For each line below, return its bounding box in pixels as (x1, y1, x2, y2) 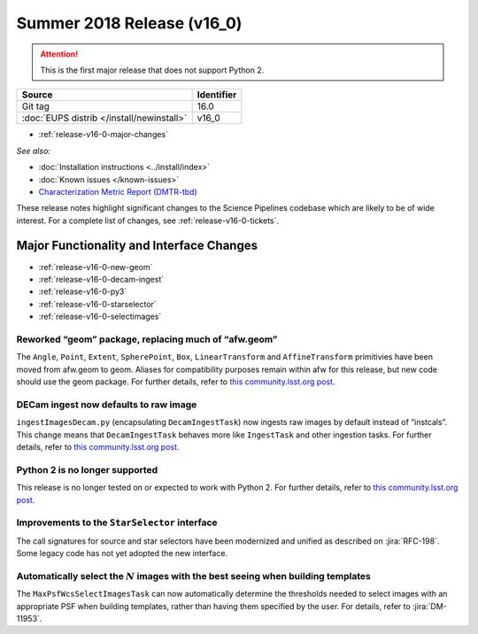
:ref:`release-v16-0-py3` (38, 286, 127, 297)
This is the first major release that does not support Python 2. (40, 65, 265, 75)
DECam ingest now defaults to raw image (16, 398, 197, 411)
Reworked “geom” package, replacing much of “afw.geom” (16, 333, 278, 345)
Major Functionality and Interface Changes (16, 238, 258, 253)
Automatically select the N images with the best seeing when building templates (16, 569, 372, 582)
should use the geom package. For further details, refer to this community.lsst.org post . (16, 376, 335, 387)
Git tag (21, 100, 50, 112)
